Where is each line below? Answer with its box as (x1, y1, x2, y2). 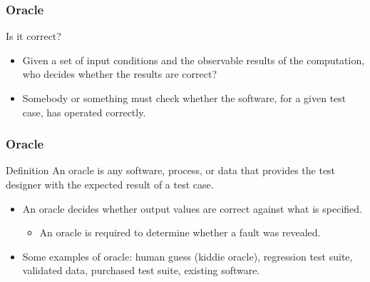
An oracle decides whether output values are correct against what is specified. (22, 201, 362, 216)
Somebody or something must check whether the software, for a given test (22, 91, 346, 105)
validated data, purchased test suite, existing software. (22, 263, 260, 278)
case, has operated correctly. (22, 104, 146, 119)
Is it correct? (6, 29, 61, 44)
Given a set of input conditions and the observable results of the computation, (22, 52, 365, 67)
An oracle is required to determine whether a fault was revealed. (39, 225, 321, 240)
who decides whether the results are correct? (22, 66, 217, 81)
